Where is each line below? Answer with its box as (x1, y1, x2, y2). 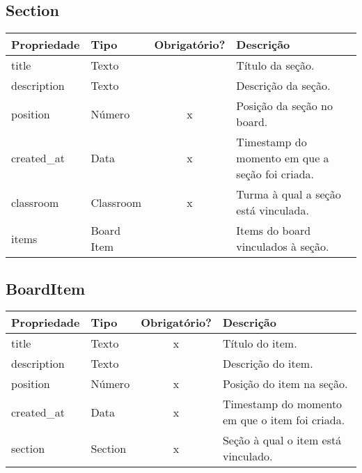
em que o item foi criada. (222, 412, 345, 428)
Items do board (236, 222, 311, 239)
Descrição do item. (222, 355, 313, 372)
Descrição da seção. (236, 77, 331, 94)
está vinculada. (236, 202, 309, 219)
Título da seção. (236, 57, 315, 74)
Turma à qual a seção (236, 186, 341, 203)
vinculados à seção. (236, 238, 329, 255)
